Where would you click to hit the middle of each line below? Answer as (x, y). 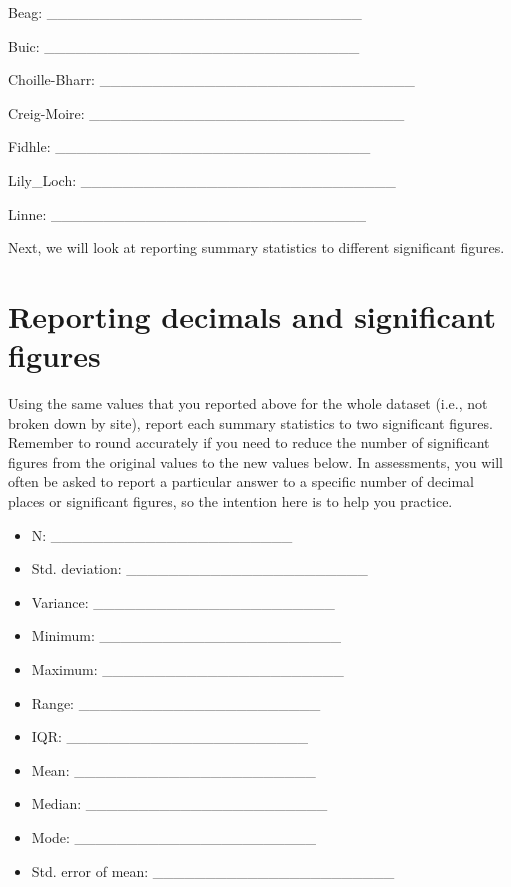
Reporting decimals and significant (252, 315)
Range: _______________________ (176, 702)
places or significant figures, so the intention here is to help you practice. (230, 501)
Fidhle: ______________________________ (189, 146)
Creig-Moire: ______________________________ (206, 112)
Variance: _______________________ (183, 601)
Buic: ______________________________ (184, 45)
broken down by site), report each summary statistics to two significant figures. (250, 422)
